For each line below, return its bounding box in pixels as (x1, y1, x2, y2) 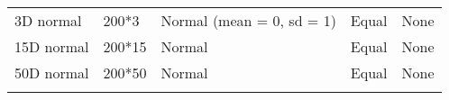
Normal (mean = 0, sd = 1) (160, 10, 336, 31)
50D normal (14, 62, 89, 83)
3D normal (14, 10, 82, 31)
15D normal (14, 36, 89, 57)
